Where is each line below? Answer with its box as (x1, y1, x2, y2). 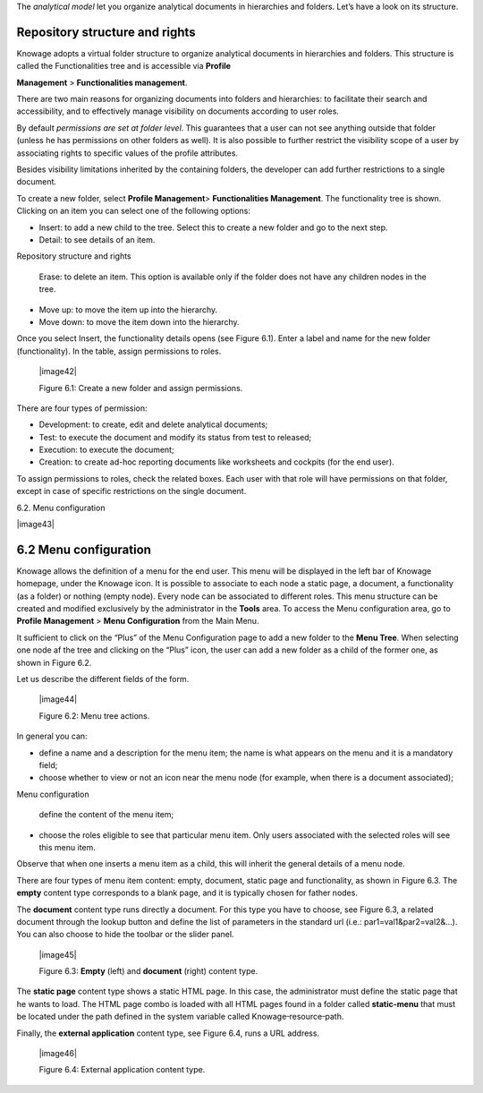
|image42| (38, 366, 78, 377)
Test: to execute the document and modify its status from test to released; (38, 431, 312, 442)
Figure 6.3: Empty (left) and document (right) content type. (38, 966, 258, 977)
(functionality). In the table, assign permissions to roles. (16, 346, 222, 356)
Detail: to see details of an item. (38, 234, 156, 245)
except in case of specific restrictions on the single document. (16, 486, 247, 497)
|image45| (38, 949, 77, 960)
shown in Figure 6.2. (16, 657, 92, 668)
